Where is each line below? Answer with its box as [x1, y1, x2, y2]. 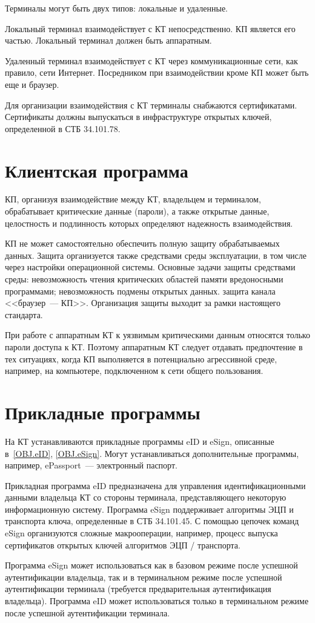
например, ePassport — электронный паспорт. [5, 459, 177, 471]
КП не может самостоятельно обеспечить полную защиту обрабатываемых [5, 237, 280, 250]
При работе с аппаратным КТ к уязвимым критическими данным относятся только [5, 328, 310, 341]
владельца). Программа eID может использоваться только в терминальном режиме [5, 595, 309, 607]
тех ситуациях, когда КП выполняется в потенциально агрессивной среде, [5, 352, 277, 365]
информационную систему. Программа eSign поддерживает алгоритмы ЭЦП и [5, 502, 294, 515]
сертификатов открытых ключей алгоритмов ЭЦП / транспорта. [5, 538, 240, 551]
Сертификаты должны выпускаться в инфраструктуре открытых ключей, [5, 110, 272, 123]
